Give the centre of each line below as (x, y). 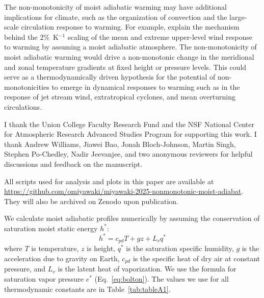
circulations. (23, 106)
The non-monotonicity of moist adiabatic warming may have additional (115, 7)
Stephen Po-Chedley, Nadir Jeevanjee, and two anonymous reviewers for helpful (128, 154)
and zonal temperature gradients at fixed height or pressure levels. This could (125, 67)
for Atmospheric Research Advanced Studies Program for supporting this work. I (130, 134)
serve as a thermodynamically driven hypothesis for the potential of (110, 77)
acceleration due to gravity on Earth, (62, 258)
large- (238, 17)
